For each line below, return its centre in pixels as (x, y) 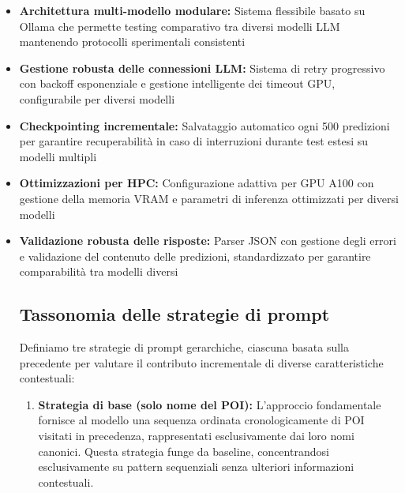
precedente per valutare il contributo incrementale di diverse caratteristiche (201, 362)
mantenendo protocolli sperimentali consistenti (132, 41)
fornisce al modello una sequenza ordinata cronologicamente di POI (201, 420)
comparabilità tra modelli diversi (99, 271)
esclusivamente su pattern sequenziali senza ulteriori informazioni (196, 467)
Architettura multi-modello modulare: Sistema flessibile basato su (192, 10)
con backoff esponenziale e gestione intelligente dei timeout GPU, (177, 83)
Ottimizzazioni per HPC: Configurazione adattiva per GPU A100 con (197, 183)
